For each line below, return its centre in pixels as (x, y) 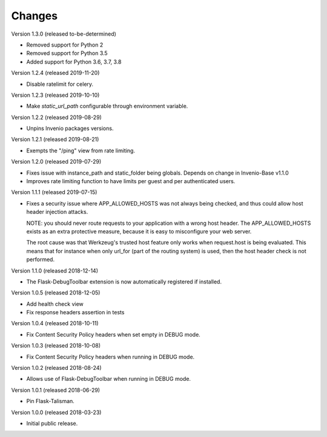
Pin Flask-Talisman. (51, 401)
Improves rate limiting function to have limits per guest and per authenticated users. (131, 181)
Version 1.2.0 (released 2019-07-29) (56, 162)
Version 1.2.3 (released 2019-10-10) (55, 95)
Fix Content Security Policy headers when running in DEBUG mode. (111, 357)
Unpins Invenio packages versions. (70, 128)
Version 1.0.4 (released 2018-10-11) (55, 323)
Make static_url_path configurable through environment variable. (107, 106)
